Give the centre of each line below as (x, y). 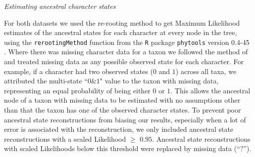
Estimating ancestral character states (60, 6)
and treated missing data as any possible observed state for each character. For (124, 61)
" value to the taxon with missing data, (159, 81)
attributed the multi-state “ (46, 81)
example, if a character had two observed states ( (78, 71)
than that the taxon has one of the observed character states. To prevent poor (123, 110)
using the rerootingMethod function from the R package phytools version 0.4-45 (127, 42)
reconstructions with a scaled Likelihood (65, 138)
